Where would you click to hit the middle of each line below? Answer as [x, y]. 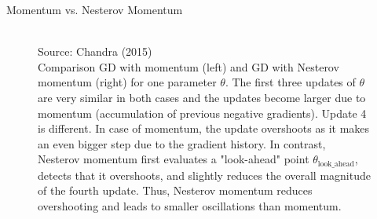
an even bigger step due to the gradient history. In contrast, [182, 143]
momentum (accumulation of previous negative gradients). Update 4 [202, 113]
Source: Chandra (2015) [95, 51]
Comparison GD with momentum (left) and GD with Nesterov [188, 66]
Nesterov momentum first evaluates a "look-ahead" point [174, 159]
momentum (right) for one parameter [127, 82]
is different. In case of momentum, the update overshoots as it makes [204, 128]
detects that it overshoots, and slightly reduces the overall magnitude [204, 175]
